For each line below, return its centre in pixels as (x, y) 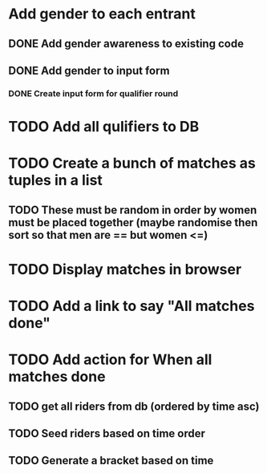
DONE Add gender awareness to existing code (126, 44)
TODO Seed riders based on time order (107, 433)
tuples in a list (55, 180)
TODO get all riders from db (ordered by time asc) (134, 406)
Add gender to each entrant (102, 14)
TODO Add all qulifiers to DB (104, 127)
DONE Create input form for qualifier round (93, 93)
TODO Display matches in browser (125, 269)
